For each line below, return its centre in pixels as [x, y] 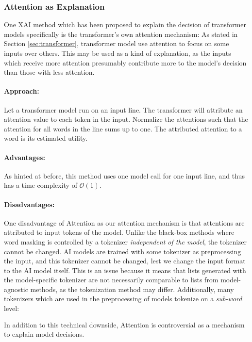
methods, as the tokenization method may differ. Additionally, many [132, 289]
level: [12, 308]
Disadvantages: [29, 204]
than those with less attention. [49, 72]
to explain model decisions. [44, 334]
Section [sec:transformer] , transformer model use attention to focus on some [117, 43]
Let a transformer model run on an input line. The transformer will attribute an [123, 109]
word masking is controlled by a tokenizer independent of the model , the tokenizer [125, 241]
